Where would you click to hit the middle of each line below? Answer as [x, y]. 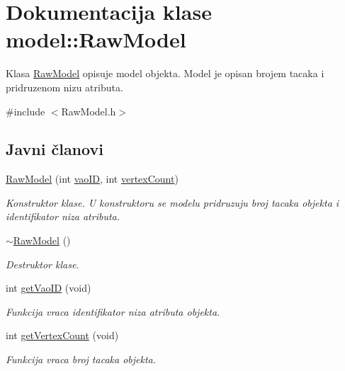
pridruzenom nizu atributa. [64, 87]
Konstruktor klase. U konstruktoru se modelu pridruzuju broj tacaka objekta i [172, 202]
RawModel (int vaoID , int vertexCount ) [92, 179]
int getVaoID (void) [49, 288]
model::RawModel [96, 39]
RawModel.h [89, 111]
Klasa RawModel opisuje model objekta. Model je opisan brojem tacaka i [165, 73]
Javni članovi [55, 149]
